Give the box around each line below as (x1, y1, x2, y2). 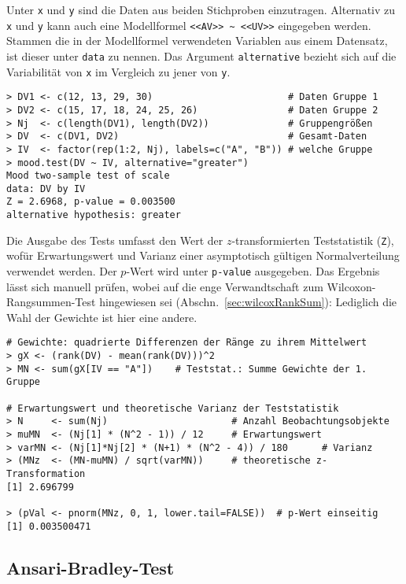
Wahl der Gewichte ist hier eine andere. (6, 309, 197, 325)
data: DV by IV (6, 183, 86, 194)
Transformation (6, 468, 86, 480)
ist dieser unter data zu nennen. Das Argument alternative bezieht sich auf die (6, 47, 397, 64)
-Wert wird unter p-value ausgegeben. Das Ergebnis (126, 263, 380, 279)
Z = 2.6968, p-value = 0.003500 (6, 196, 175, 208)
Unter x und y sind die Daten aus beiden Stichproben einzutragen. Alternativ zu (6, 2, 396, 17)
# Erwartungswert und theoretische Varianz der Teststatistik (6, 402, 339, 414)
